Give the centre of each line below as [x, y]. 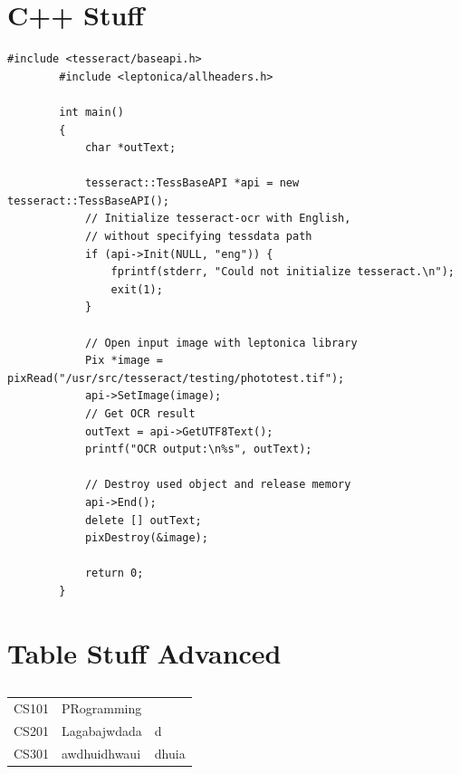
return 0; [114, 573]
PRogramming [101, 707]
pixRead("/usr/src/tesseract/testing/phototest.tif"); [176, 378]
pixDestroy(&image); [146, 538]
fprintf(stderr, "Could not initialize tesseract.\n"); [283, 272]
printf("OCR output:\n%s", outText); [198, 449]
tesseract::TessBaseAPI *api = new [192, 183]
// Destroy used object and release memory [218, 485]
